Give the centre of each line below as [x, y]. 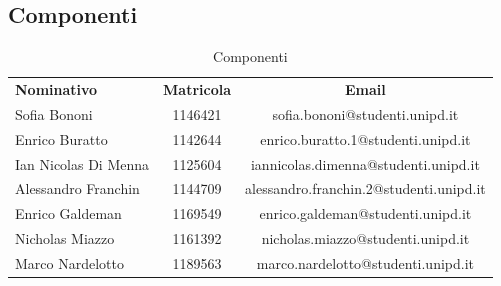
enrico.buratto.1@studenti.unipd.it [365, 138]
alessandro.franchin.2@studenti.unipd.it [365, 188]
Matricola [197, 89]
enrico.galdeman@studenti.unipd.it [365, 213]
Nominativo [56, 89]
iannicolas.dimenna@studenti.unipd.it [365, 163]
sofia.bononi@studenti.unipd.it [365, 113]
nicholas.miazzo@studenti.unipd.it [365, 238]
